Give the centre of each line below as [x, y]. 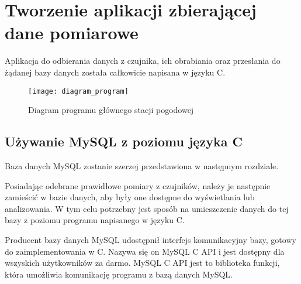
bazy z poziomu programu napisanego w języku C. [95, 220]
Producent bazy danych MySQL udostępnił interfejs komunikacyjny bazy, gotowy [150, 239]
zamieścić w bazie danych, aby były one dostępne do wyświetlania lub [130, 197]
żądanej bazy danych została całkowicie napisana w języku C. [115, 72]
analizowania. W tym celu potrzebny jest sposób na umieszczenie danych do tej [147, 208]
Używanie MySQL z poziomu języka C [124, 141]
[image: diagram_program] [78, 91]
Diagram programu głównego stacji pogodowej [111, 110]
